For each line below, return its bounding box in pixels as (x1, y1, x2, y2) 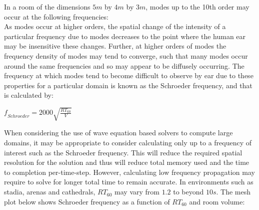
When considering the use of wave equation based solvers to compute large (4, 127, 233, 138)
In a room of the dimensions (4, 2, 90, 12)
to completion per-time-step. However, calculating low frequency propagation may (4, 166, 255, 177)
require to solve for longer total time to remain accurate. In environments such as (4, 176, 253, 187)
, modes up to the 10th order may (145, 2, 249, 12)
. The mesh (216, 186, 251, 197)
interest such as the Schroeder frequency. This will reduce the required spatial (4, 147, 242, 157)
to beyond (173, 186, 204, 197)
